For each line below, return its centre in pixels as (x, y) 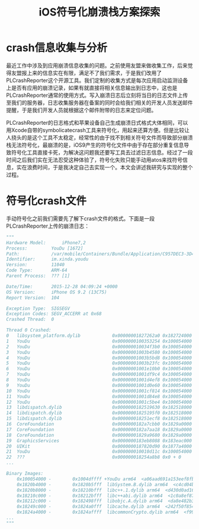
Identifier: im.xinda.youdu (47, 259)
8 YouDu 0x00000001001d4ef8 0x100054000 (99, 380)
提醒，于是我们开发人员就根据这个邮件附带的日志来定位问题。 (81, 110)
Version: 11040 (36, 265)
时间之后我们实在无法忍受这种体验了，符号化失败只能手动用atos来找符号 (94, 160)
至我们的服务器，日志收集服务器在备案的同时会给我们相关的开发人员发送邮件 (99, 102)
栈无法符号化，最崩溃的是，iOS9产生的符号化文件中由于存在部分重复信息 (95, 145)
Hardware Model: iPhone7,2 (46, 243)
